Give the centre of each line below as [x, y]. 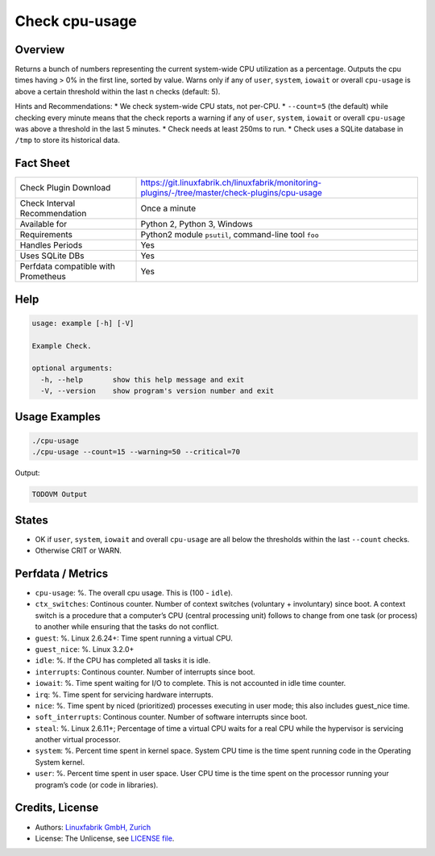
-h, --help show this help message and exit [143, 380]
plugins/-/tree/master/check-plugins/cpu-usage [231, 193]
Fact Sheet [42, 163]
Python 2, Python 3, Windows [197, 224]
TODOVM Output [60, 495]
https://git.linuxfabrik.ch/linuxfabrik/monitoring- [231, 183]
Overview [40, 50]
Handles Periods [51, 245]
